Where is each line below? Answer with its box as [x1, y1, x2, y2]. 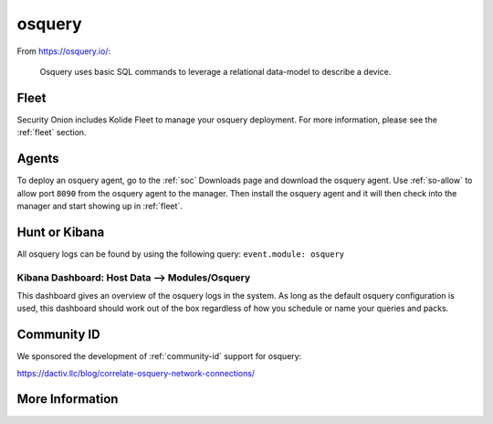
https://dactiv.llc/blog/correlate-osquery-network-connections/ [16, 367, 256, 378]
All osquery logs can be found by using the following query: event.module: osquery [16, 248, 345, 260]
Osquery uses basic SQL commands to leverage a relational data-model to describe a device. [39, 66, 392, 77]
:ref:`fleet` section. [16, 127, 87, 138]
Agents [16, 151, 59, 166]
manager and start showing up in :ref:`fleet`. [16, 200, 183, 211]
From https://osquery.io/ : [16, 46, 111, 57]
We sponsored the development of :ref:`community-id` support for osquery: [16, 351, 302, 362]
